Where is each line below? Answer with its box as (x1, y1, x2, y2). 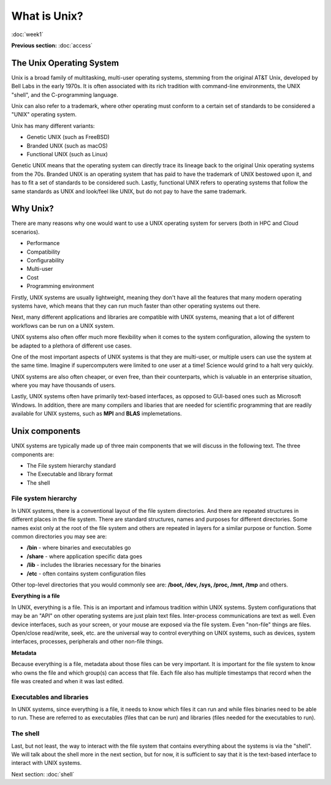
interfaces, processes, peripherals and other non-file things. (11, 638, 164, 645)
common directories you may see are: (11, 533, 107, 540)
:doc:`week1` (11, 31, 44, 38)
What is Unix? (11, 9, 83, 23)
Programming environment (26, 283, 94, 290)
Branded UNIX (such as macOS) (26, 142, 108, 150)
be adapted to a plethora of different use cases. (11, 342, 132, 349)
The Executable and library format (26, 471, 113, 478)
